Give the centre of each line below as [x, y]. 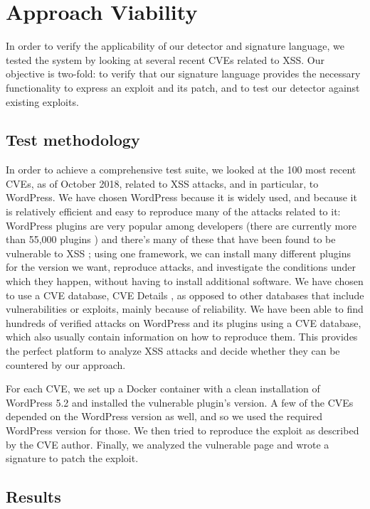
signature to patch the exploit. [72, 458]
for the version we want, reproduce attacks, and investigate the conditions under [181, 267]
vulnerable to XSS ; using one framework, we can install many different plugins [178, 253]
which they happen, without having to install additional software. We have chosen [185, 281]
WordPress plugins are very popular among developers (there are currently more [181, 225]
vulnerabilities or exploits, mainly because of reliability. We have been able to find [185, 309]
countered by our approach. [66, 364]
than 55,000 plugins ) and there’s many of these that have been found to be [171, 239]
